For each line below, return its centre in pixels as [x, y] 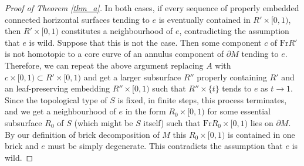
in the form [146, 111]
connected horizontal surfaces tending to [77, 19]
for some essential [239, 111]
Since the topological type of [56, 99]
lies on [262, 122]
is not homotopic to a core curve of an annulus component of [114, 54]
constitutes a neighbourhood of [117, 31]
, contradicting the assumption [234, 31]
